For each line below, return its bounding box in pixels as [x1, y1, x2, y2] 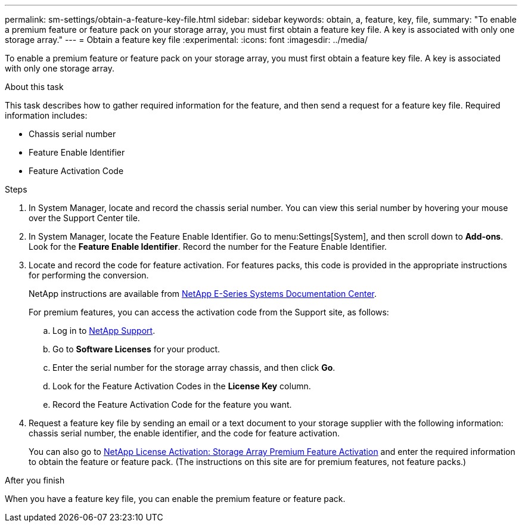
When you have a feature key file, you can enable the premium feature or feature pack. [5, 494, 346, 504]
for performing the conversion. [29, 270, 149, 280]
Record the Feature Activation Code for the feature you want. [52, 399, 292, 410]
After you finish [5, 475, 65, 485]
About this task [5, 82, 64, 92]
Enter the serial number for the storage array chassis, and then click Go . [52, 362, 335, 373]
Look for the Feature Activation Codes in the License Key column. [52, 381, 311, 391]
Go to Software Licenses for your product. [52, 344, 220, 354]
